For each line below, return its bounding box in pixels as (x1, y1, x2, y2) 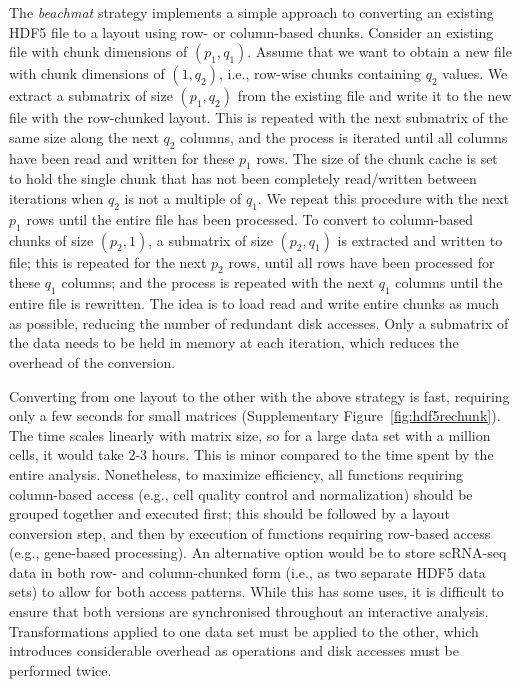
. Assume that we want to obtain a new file (247, 41, 512, 62)
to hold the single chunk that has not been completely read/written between (9, 168, 477, 189)
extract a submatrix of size (9, 85, 173, 106)
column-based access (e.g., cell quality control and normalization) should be (9, 483, 473, 504)
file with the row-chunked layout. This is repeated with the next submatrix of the (9, 107, 508, 128)
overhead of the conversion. (9, 351, 176, 372)
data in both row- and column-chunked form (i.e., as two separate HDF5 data (9, 561, 486, 582)
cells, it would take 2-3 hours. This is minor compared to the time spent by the (9, 444, 494, 465)
